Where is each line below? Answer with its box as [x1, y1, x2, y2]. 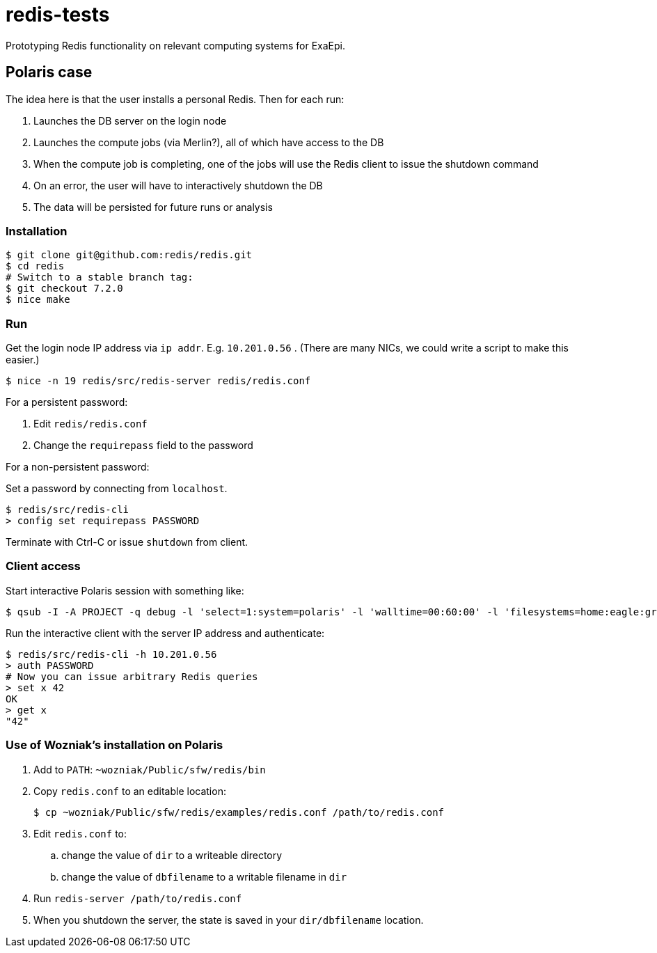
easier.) [6, 354, 40, 366]
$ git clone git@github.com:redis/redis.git [6, 249, 253, 261]
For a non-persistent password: [6, 461, 150, 473]
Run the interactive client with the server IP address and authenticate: [6, 627, 325, 639]
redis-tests [6, 3, 110, 26]
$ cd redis [6, 260, 65, 272]
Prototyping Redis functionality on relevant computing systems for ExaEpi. [6, 39, 345, 52]
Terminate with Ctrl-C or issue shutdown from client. [6, 536, 248, 549]
